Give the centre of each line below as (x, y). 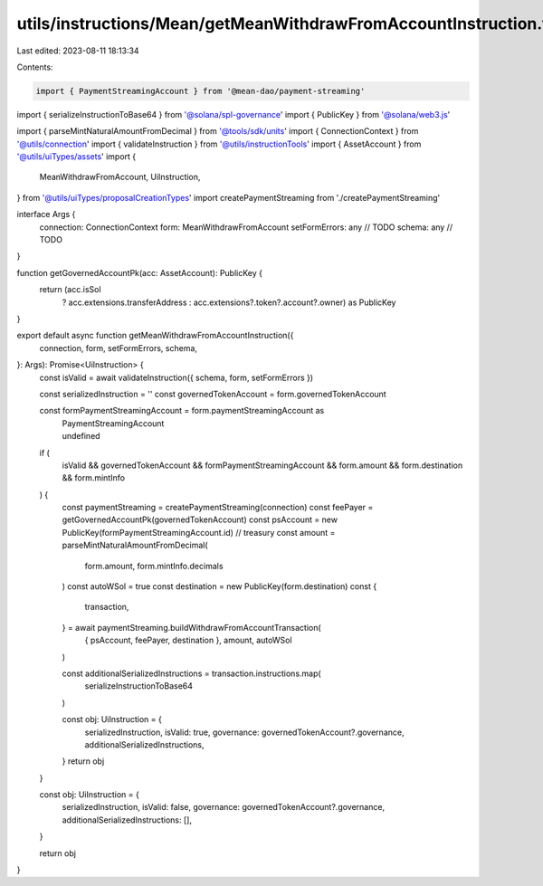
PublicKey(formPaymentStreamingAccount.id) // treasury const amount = (199, 532)
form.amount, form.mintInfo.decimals (154, 566)
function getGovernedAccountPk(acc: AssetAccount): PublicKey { (139, 272)
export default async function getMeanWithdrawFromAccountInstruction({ (155, 336)
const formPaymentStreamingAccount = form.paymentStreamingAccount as (182, 411)
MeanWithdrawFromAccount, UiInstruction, (120, 177)
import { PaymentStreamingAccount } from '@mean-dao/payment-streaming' (200, 91)
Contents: (35, 67)
